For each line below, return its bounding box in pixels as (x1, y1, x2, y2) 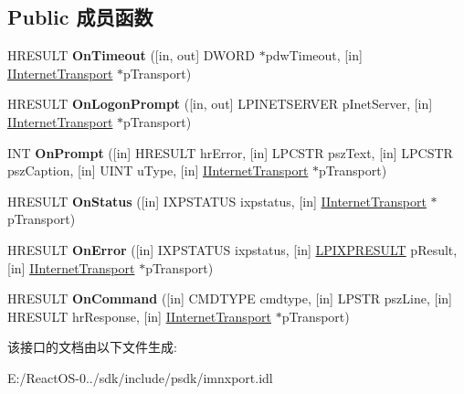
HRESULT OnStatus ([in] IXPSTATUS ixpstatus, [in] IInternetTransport (7, 191, 427, 210)
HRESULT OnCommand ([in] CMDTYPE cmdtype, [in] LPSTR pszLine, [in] (7, 289, 452, 308)
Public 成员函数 (7, 3, 153, 31)
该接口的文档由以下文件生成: (7, 337, 177, 357)
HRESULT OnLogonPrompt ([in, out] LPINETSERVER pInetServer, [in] (7, 94, 433, 113)
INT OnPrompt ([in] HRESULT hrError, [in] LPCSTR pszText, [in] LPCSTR (7, 143, 453, 162)
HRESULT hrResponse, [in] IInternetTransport (7, 306, 271, 325)
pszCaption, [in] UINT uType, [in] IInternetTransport (7, 161, 309, 180)
